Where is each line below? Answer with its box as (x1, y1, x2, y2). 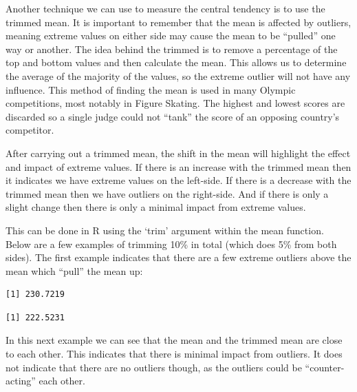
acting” (6, 373, 36, 388)
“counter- (305, 360, 345, 374)
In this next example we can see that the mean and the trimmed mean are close (6, 333, 343, 347)
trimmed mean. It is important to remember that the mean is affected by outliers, (6, 14, 351, 29)
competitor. (6, 123, 54, 137)
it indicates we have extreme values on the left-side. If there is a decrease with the (6, 173, 351, 187)
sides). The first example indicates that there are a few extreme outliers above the (6, 250, 351, 265)
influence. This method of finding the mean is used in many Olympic (6, 82, 296, 96)
